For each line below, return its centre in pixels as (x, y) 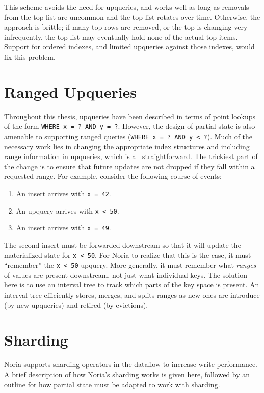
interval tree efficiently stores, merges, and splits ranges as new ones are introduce (132, 295)
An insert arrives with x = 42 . (63, 193)
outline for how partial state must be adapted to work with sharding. (112, 384)
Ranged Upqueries (71, 91)
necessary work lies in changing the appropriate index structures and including (127, 146)
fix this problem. (30, 56)
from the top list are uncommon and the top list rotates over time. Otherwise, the (132, 17)
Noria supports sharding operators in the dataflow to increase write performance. (131, 364)
